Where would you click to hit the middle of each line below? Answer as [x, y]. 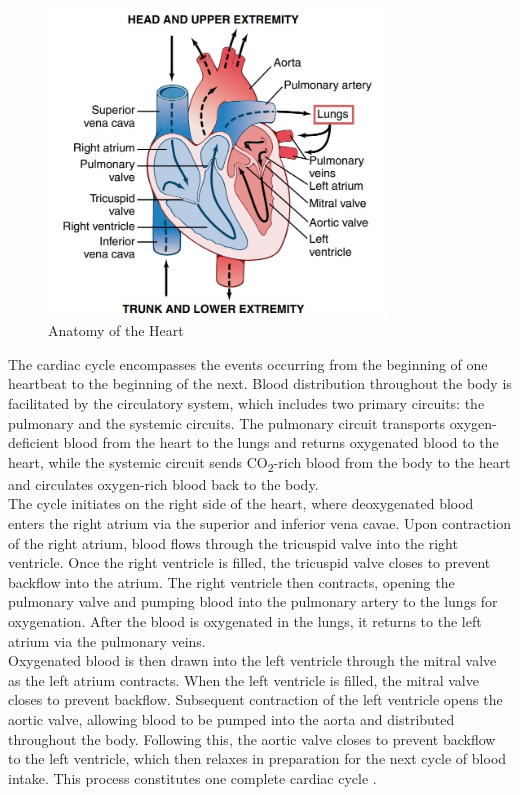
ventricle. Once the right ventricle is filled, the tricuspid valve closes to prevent [249, 562]
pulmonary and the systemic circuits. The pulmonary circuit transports [226, 422]
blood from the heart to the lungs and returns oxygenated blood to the [281, 442]
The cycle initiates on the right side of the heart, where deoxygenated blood [241, 503]
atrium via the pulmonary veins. [107, 640]
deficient [33, 442]
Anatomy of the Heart [116, 330]
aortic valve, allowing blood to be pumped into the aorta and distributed [231, 719]
